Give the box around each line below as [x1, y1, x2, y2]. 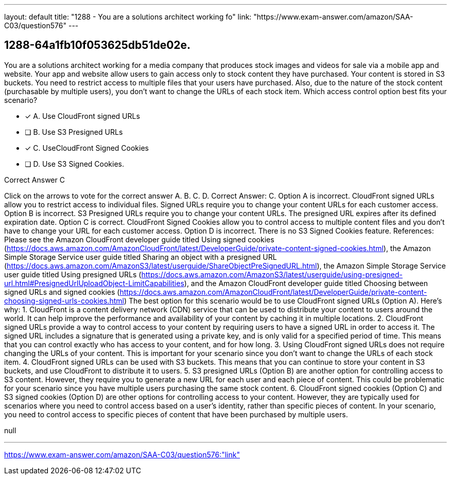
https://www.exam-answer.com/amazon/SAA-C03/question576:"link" [4, 450, 240, 459]
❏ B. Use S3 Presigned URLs [25, 127, 123, 136]
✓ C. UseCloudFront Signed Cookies [25, 143, 149, 152]
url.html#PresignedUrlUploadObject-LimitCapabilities [4, 278, 184, 288]
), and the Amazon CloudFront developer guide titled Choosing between [184, 278, 428, 288]
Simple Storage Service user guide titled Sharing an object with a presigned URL [4, 252, 277, 261]
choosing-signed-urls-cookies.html [4, 296, 124, 305]
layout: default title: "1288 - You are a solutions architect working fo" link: [4, 12, 252, 21]
